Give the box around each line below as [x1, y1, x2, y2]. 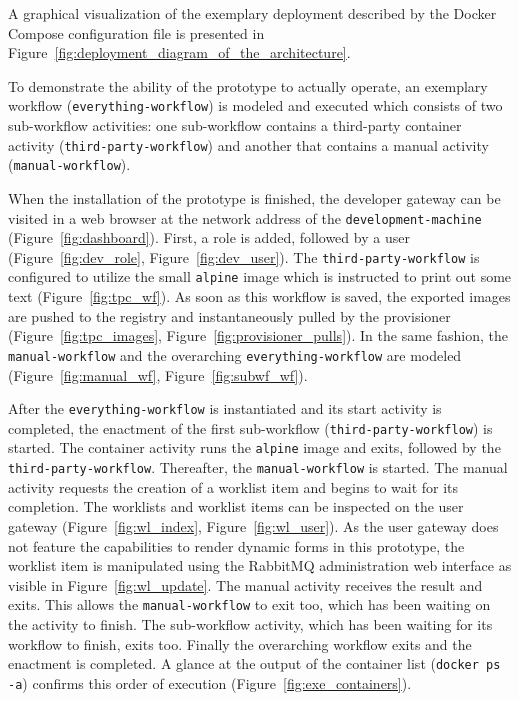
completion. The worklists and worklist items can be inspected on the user [8, 496, 464, 517]
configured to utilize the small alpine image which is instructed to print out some [8, 266, 512, 287]
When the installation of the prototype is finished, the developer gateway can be [8, 187, 501, 208]
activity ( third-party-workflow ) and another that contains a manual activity [8, 134, 489, 155]
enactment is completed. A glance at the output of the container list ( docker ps [8, 653, 501, 674]
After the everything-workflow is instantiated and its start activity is [8, 398, 442, 419]
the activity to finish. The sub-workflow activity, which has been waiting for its [8, 613, 493, 634]
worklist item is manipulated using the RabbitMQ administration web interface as [8, 555, 512, 576]
